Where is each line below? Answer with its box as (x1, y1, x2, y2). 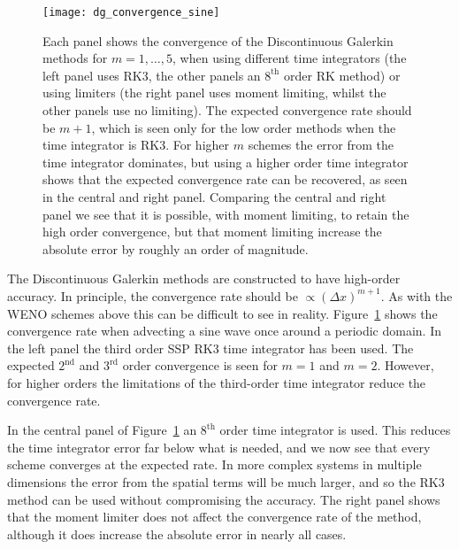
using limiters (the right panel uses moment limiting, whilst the (42, 83, 386, 102)
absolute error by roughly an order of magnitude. (42, 239, 309, 258)
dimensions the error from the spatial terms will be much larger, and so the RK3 (7, 472, 445, 491)
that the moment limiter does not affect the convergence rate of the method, (7, 507, 422, 526)
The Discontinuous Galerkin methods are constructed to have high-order (7, 269, 401, 288)
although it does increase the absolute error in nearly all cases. (7, 524, 347, 543)
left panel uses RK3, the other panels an (42, 66, 261, 84)
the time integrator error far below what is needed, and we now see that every (7, 437, 431, 456)
